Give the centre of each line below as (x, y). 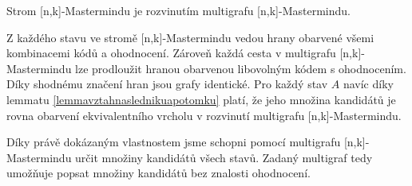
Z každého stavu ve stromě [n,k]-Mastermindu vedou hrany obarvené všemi (190, 37)
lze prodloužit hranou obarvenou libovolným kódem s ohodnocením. (241, 68)
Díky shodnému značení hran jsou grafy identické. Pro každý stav (167, 84)
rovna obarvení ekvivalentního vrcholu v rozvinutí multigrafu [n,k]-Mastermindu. (204, 115)
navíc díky (368, 84)
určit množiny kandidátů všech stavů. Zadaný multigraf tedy (224, 157)
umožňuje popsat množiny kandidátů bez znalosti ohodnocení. (158, 173)
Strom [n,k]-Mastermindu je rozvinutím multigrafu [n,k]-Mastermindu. (178, 10)
